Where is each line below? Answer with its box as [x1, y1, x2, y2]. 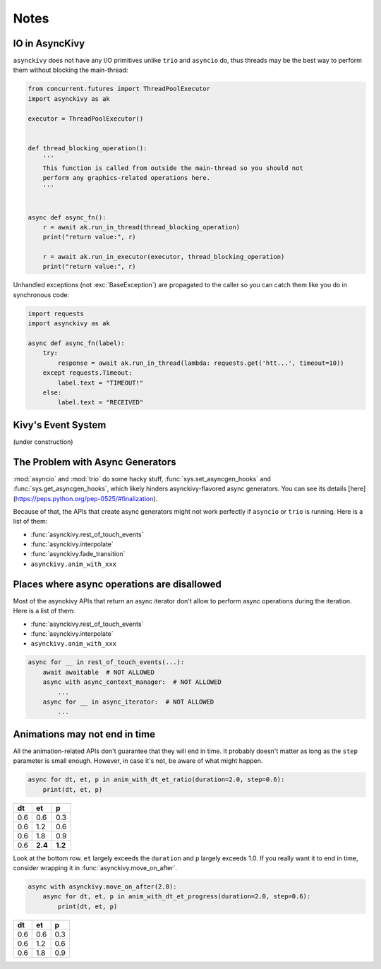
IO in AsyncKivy [13, 37, 85, 49]
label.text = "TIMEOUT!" [57, 378, 144, 387]
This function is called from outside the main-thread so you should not [42, 164, 303, 172]
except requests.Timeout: [42, 369, 133, 377]
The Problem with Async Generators [13, 456, 176, 468]
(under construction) [13, 438, 73, 446]
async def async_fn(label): [28, 339, 125, 347]
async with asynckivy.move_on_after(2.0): [28, 882, 177, 891]
